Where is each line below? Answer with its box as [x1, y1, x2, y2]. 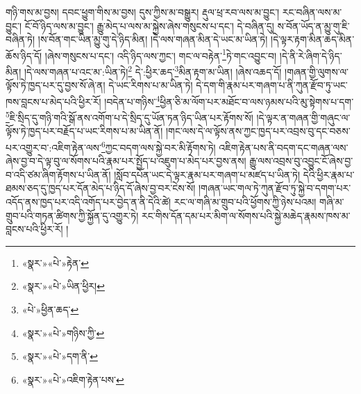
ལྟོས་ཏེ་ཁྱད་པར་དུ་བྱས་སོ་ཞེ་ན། [6, 78, 106, 92]
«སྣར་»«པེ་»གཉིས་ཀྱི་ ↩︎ [22, 325, 105, 340]
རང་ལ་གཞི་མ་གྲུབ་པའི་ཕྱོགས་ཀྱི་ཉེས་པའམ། [174, 195, 317, 208]
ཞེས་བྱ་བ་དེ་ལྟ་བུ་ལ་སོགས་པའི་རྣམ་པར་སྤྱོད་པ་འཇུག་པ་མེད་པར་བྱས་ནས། [6, 154, 246, 168]
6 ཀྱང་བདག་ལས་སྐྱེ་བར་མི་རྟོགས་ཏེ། [101, 138, 216, 154]
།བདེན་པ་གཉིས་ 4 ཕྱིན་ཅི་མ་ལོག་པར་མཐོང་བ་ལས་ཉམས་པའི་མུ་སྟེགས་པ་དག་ [104, 92, 354, 108]
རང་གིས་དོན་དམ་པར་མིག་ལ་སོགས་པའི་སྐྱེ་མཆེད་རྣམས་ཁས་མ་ [142, 208, 351, 222]
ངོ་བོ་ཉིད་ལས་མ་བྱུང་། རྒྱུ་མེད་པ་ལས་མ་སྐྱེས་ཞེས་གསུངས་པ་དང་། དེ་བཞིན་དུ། [24, 18, 274, 33]
